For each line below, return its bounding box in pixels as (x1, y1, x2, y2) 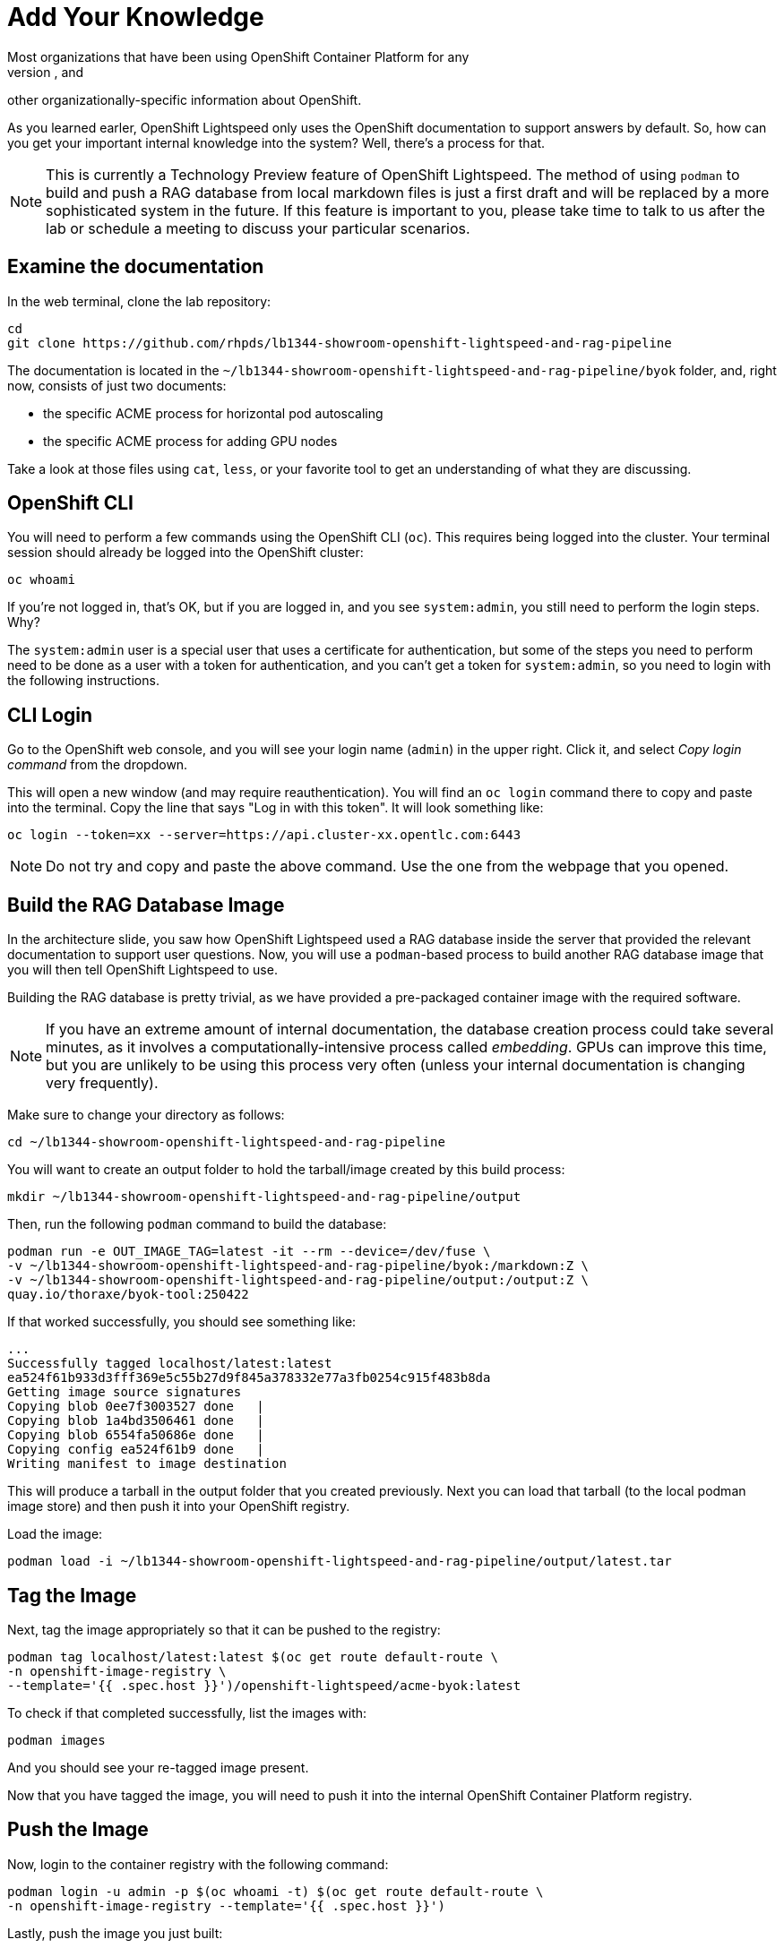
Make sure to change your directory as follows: (7, 1107, 285, 1123)
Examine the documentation (7, 255, 264, 279)
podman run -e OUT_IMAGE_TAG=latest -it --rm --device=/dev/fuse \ (7, 1244, 491, 1259)
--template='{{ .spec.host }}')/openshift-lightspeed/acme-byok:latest (7, 1678, 521, 1693)
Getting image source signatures (7, 1385, 242, 1400)
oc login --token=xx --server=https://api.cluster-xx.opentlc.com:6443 (7, 828, 521, 843)
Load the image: (7, 1526, 103, 1542)
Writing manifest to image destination (7, 1456, 287, 1472)
